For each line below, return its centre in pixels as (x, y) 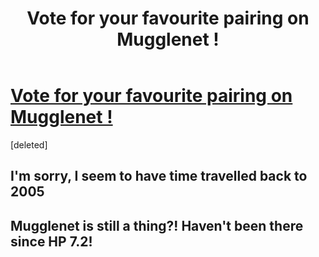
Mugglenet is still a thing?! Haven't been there (157, 225)
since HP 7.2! (51, 241)
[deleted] (29, 144)
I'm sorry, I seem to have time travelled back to (159, 176)
